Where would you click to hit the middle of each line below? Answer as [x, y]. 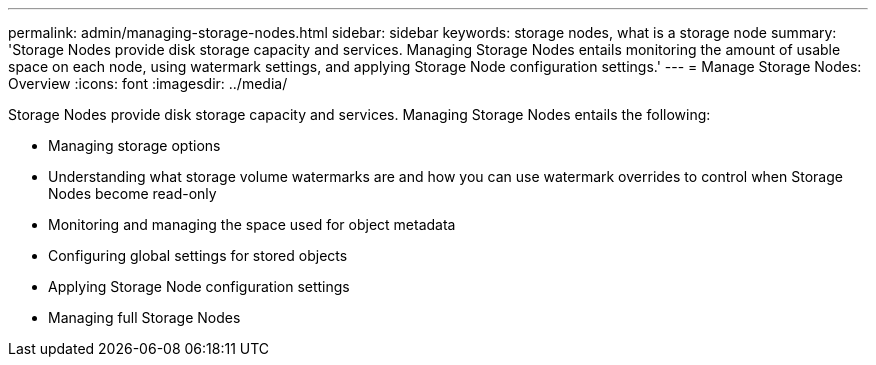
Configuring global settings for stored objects [198, 255]
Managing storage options [134, 145]
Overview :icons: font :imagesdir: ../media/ [148, 83]
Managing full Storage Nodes [144, 317]
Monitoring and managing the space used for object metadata [252, 224]
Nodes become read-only [132, 193]
